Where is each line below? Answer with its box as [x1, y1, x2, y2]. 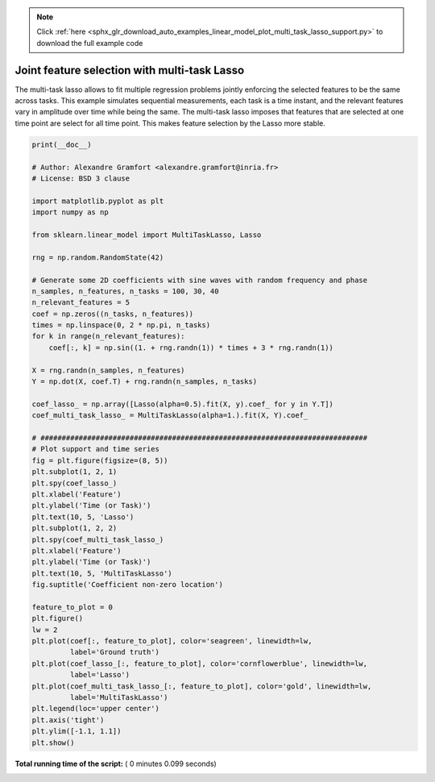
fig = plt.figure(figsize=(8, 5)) [31, 455, 168, 465]
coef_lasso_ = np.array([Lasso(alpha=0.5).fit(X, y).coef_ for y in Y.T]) [31, 399, 334, 409]
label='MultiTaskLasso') [69, 693, 168, 701]
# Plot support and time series [31, 444, 160, 454]
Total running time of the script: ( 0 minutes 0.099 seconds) [14, 759, 217, 768]
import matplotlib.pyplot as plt [31, 196, 164, 206]
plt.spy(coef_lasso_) [31, 478, 118, 488]
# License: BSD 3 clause [31, 174, 130, 183]
